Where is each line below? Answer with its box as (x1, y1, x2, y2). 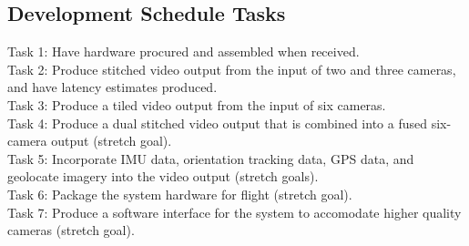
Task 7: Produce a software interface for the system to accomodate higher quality (7, 202, 462, 221)
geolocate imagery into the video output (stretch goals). (7, 167, 319, 186)
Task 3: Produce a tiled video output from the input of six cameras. (7, 95, 386, 114)
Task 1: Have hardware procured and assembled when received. (7, 42, 360, 61)
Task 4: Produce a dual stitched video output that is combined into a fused (7, 113, 428, 132)
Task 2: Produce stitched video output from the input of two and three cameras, (7, 59, 456, 78)
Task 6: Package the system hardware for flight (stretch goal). (7, 184, 352, 203)
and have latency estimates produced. (7, 77, 218, 97)
